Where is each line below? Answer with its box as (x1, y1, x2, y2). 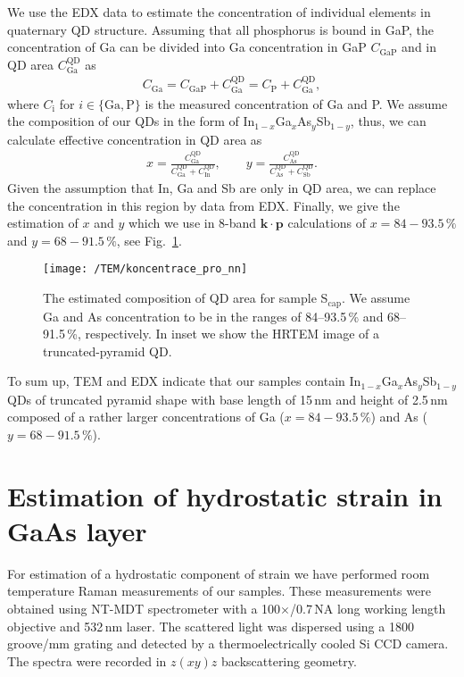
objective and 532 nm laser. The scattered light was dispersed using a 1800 (7, 616, 414, 635)
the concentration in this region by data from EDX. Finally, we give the (7, 196, 400, 214)
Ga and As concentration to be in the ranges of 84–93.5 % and (43, 306, 384, 325)
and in (402, 38, 437, 56)
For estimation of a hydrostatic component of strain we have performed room (7, 564, 430, 582)
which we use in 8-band (128, 213, 257, 232)
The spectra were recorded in (7, 651, 167, 670)
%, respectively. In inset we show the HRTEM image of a (67, 324, 380, 343)
